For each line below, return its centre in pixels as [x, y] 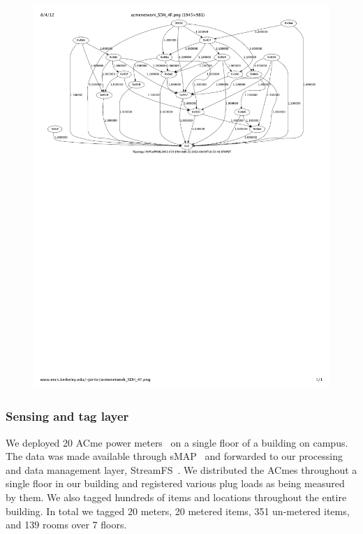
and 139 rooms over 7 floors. [66, 525]
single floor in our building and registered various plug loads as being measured [175, 483]
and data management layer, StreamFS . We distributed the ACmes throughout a [181, 469]
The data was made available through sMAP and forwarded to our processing [174, 456]
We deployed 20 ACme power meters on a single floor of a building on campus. [177, 442]
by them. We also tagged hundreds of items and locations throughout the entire [176, 497]
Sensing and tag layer [67, 416]
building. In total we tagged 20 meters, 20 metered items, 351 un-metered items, [178, 511]
